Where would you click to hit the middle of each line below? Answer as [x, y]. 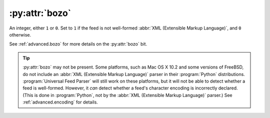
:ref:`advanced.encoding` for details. [60, 102]
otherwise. [20, 34]
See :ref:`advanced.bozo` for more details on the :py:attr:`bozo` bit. [78, 44]
